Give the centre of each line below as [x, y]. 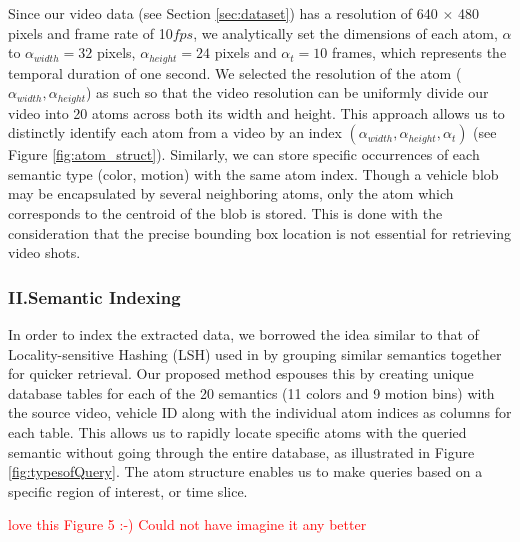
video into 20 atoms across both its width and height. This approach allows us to [256, 112]
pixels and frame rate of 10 [90, 32]
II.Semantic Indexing [94, 296]
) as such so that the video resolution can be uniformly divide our [287, 92]
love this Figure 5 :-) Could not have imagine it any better [187, 524]
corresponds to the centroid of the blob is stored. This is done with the [225, 213]
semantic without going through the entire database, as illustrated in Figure [241, 451]
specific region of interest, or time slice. [128, 490]
